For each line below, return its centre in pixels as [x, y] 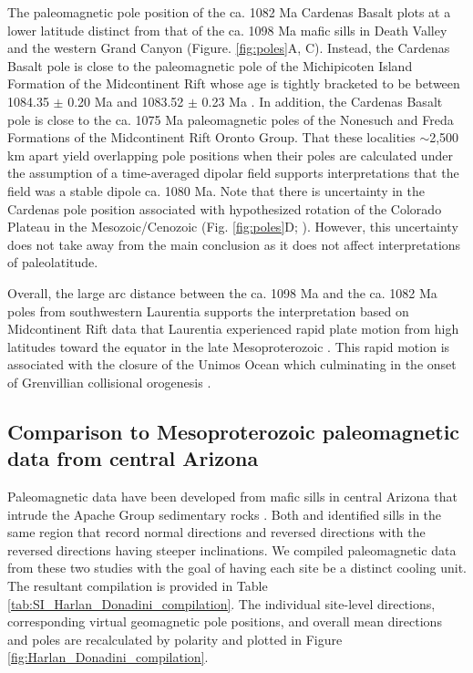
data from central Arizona [133, 458]
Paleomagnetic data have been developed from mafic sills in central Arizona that [232, 497]
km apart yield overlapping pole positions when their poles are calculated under [230, 155]
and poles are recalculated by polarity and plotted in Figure [175, 639]
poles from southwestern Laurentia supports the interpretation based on [208, 311]
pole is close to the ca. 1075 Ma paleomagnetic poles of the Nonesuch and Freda [231, 119]
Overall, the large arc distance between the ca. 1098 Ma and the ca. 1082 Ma [222, 292]
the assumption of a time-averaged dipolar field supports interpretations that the [233, 173]
